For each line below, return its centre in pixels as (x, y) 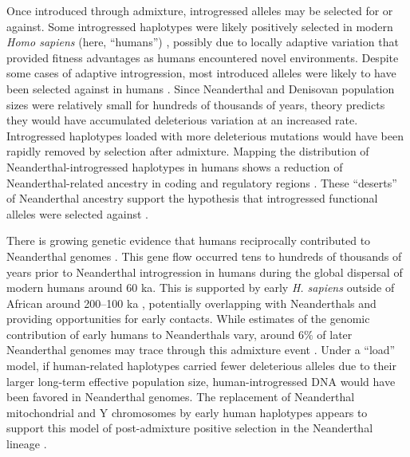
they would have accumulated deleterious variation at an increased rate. (182, 120)
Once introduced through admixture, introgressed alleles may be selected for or (200, 10)
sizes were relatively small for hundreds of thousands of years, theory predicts (196, 104)
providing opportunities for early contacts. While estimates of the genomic (188, 319)
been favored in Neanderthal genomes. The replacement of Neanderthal (181, 397)
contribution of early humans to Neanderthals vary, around (151, 334)
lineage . (27, 444)
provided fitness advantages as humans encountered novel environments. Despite (203, 57)
